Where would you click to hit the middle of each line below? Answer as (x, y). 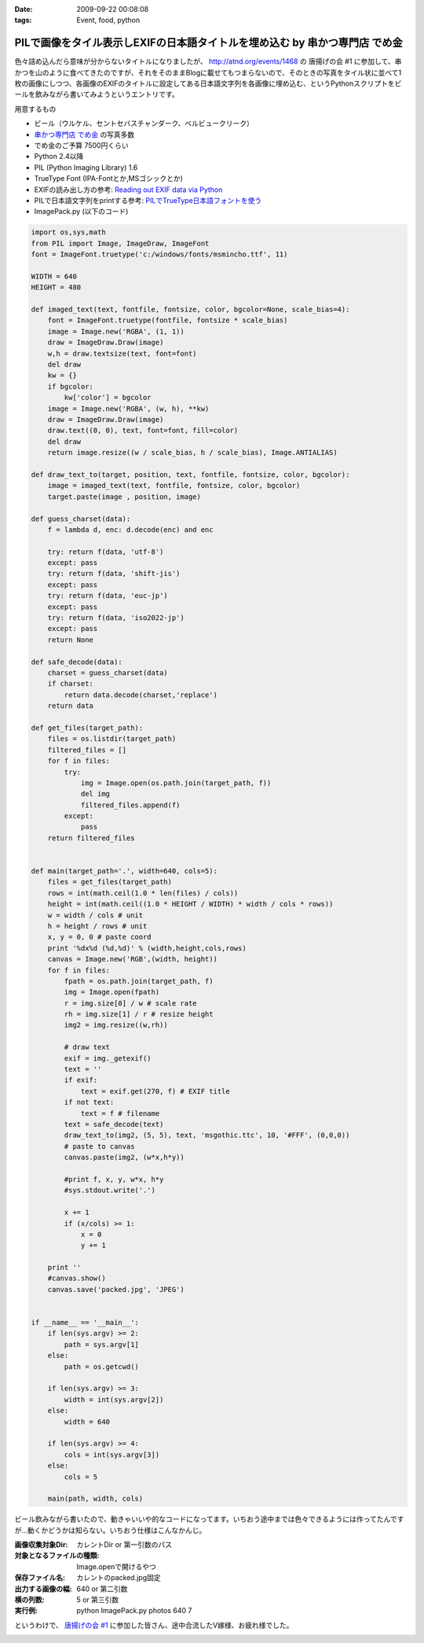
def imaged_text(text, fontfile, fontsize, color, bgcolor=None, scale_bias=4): (190, 310)
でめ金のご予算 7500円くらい (81, 146)
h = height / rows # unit (97, 926)
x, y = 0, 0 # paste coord (100, 937)
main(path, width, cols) (95, 1499)
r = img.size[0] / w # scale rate (130, 1003)
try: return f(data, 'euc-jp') (108, 596)
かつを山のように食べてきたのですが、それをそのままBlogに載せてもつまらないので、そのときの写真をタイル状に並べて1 (208, 72)
